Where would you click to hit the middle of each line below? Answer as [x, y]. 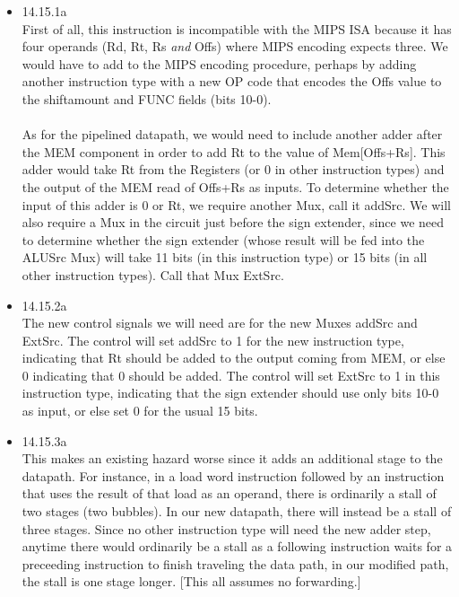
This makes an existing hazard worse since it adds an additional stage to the [232, 458]
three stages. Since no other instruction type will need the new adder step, [226, 528]
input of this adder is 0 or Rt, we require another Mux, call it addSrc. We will [236, 204]
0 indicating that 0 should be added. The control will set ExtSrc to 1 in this [231, 375]
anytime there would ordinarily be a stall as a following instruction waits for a [237, 546]
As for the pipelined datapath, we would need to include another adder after [232, 134]
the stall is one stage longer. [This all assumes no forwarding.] [191, 581]
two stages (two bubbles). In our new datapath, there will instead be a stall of [237, 511]
